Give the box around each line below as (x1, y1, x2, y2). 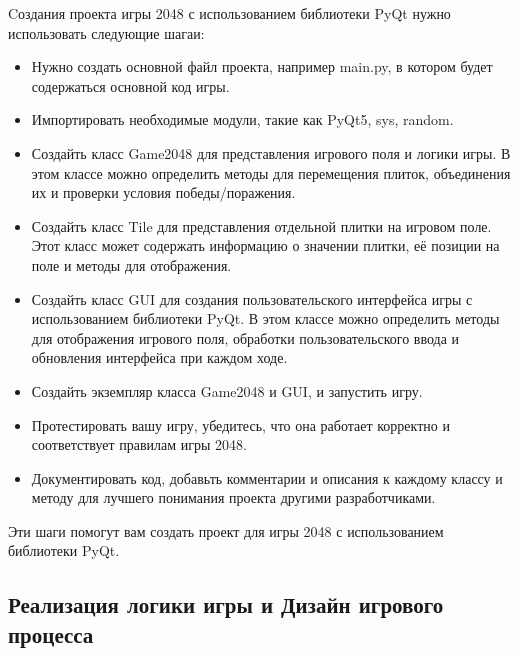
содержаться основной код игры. (31, 75, 230, 96)
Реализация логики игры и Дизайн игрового (8, 589, 444, 620)
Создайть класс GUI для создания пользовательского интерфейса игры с (31, 288, 473, 309)
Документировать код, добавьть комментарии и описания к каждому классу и (31, 467, 503, 488)
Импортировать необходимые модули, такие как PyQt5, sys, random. (31, 109, 454, 130)
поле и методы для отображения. (31, 254, 232, 275)
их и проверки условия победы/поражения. (31, 182, 296, 203)
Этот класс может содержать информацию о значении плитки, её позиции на (31, 235, 500, 256)
